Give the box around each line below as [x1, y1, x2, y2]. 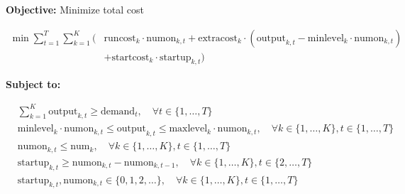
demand [100, 106, 135, 117]
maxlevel [169, 124, 208, 134]
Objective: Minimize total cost [6, 2, 144, 16]
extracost [198, 33, 238, 43]
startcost [111, 52, 150, 63]
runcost [104, 33, 136, 43]
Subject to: [6, 77, 61, 92]
